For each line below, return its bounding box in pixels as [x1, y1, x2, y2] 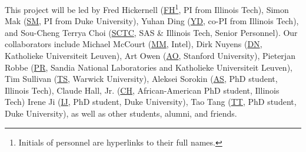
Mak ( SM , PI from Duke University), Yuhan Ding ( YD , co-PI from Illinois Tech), [5, 15, 299, 27]
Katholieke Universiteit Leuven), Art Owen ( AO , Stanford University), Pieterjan [5, 49, 295, 62]
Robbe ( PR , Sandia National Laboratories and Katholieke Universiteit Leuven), [5, 61, 292, 73]
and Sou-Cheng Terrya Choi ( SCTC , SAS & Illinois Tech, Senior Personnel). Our [5, 26, 298, 38]
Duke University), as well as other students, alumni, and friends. [5, 107, 237, 119]
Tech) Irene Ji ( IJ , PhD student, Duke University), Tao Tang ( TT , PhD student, [5, 95, 297, 108]
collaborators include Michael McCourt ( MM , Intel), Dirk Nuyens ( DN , [5, 38, 262, 50]
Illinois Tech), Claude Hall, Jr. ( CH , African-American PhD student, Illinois [5, 84, 280, 96]
